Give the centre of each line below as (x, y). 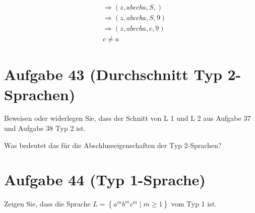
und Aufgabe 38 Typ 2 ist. (45, 128)
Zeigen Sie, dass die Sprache (47, 204)
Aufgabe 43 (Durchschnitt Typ (113, 74)
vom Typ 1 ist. (194, 204)
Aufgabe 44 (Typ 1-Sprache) (105, 180)
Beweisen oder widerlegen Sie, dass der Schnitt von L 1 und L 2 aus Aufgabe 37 (127, 118)
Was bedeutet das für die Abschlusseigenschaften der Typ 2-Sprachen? (113, 145)
